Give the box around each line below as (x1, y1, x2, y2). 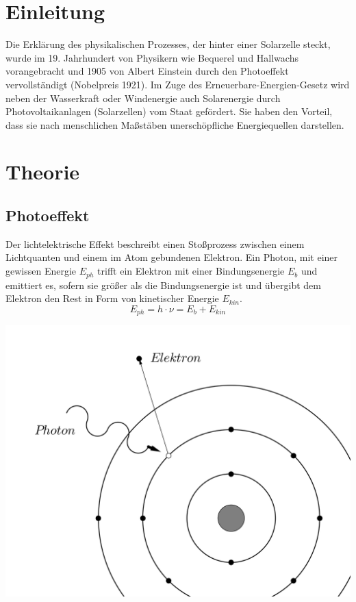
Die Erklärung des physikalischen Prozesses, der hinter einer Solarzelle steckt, (5, 37, 331, 51)
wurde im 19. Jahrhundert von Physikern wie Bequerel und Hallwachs (5, 50, 298, 64)
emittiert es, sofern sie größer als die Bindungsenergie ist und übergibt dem (5, 277, 321, 292)
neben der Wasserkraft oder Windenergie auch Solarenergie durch (5, 90, 281, 105)
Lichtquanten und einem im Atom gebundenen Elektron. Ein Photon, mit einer (5, 250, 338, 264)
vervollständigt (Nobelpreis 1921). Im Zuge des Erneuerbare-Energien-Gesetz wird (5, 77, 350, 91)
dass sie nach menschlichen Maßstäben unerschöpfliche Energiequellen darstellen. (5, 117, 344, 131)
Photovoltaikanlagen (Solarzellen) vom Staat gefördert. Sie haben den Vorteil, (5, 104, 333, 118)
